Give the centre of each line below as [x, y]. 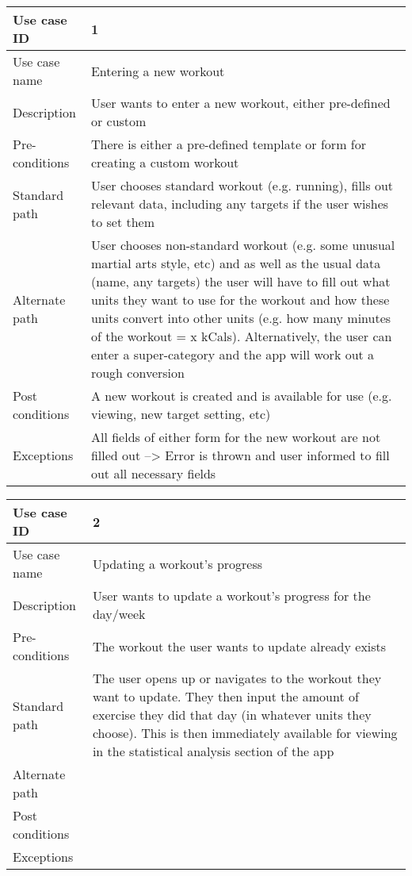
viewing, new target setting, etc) [181, 414]
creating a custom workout [165, 162]
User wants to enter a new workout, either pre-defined [240, 103]
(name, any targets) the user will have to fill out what [240, 281]
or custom [118, 121]
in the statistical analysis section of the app [213, 751]
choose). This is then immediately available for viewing [245, 733]
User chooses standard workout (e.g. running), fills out [242, 185]
